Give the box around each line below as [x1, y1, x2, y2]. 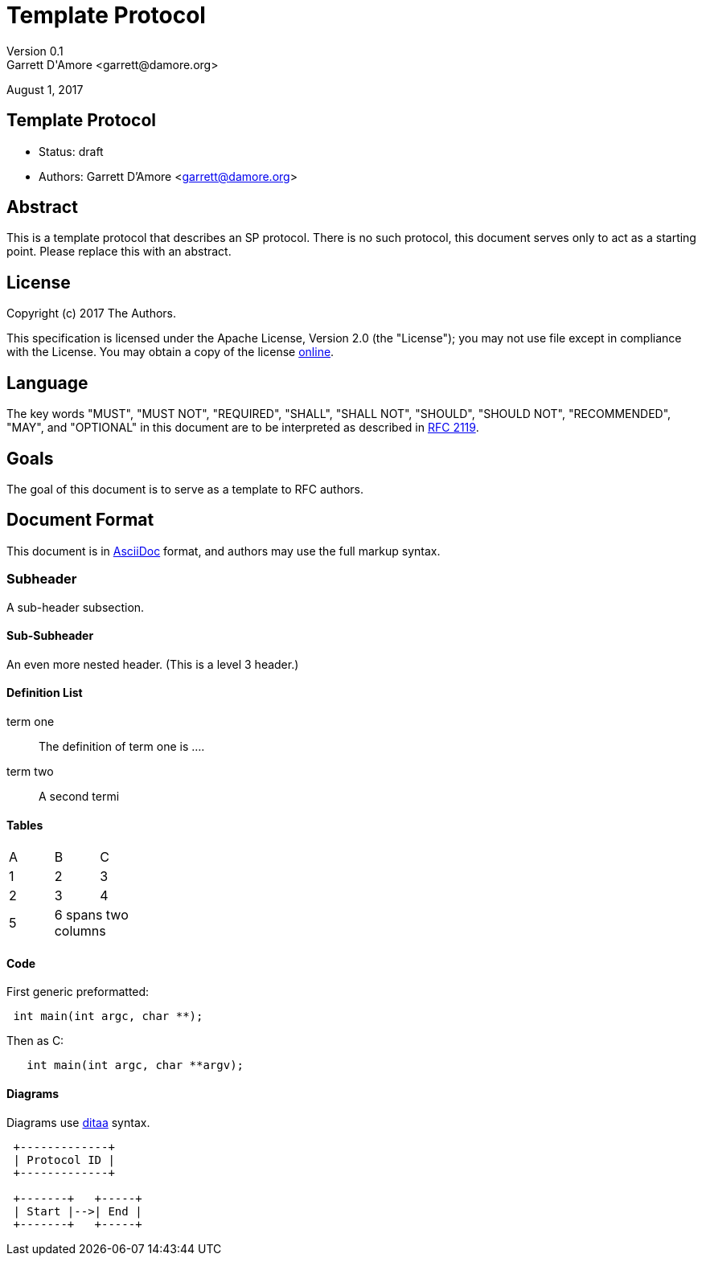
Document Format [6, 510, 154, 531]
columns [54, 923, 106, 940]
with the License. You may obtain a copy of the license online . [6, 345, 335, 359]
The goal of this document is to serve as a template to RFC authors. [6, 481, 364, 496]
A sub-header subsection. [6, 600, 145, 614]
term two [6, 764, 54, 778]
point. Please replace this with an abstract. [6, 244, 232, 259]
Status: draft [39, 144, 104, 158]
